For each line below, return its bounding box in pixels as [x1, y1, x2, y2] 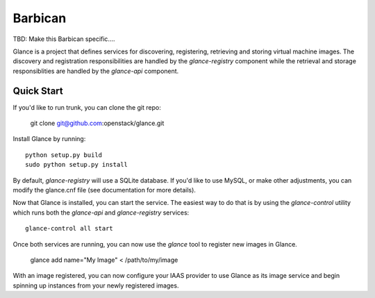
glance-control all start [25, 224, 114, 233]
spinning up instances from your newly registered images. [12, 281, 179, 290]
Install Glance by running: [12, 135, 86, 143]
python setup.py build [25, 151, 103, 159]
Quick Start [12, 85, 63, 97]
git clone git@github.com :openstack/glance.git [30, 119, 165, 128]
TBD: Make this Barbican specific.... [12, 35, 115, 43]
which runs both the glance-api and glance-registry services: [12, 208, 190, 217]
